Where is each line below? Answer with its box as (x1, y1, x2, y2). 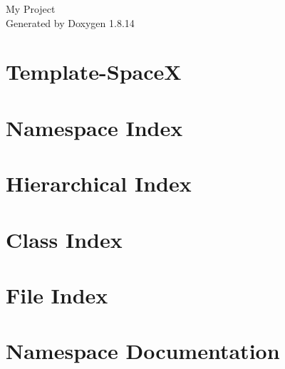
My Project (6, 1, 56, 16)
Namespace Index (6, 113, 183, 142)
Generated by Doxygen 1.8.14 (6, 15, 135, 30)
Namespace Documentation (6, 336, 280, 365)
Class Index (6, 224, 123, 254)
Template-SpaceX (6, 57, 182, 86)
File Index (6, 280, 108, 309)
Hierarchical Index (6, 169, 192, 198)
